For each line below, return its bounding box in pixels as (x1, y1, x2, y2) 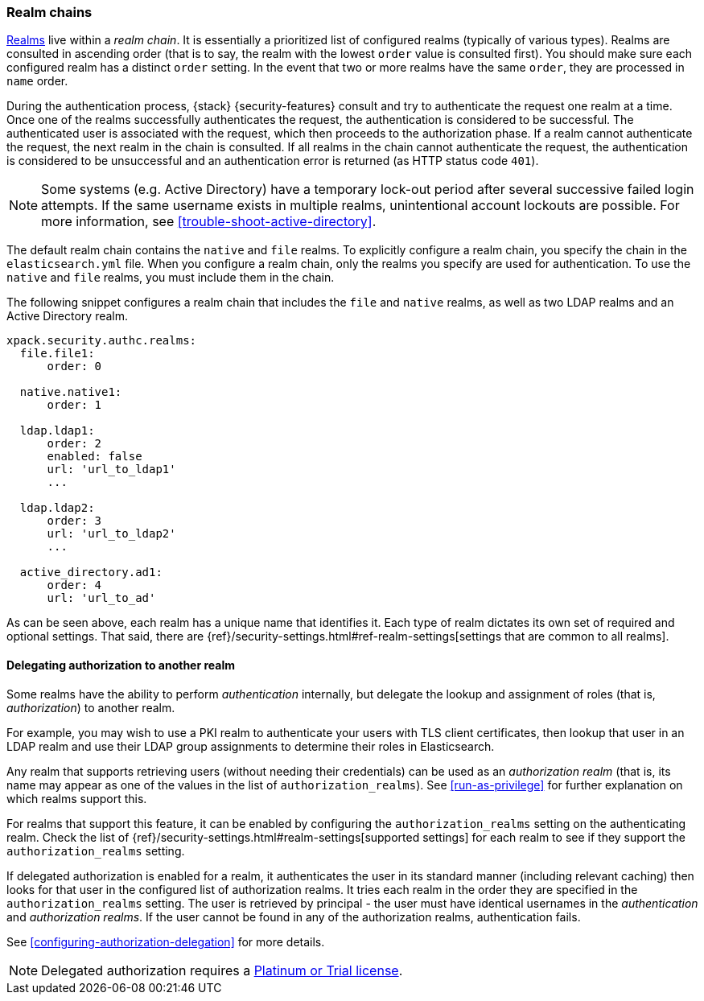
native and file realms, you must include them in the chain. (6, 270, 335, 285)
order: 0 (47, 360, 102, 373)
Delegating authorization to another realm (6, 657, 235, 672)
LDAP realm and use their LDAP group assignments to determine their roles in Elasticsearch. (6, 739, 495, 753)
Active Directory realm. (6, 309, 129, 323)
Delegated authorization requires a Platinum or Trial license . (41, 962, 403, 978)
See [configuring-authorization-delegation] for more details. (6, 934, 325, 949)
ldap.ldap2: (19, 501, 95, 515)
